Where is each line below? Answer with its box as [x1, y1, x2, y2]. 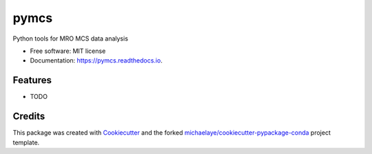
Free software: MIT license [30, 47, 106, 55]
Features [12, 74, 52, 86]
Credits [12, 111, 45, 122]
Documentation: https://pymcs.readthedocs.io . [30, 56, 163, 65]
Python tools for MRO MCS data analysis [12, 34, 129, 43]
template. [12, 138, 40, 146]
